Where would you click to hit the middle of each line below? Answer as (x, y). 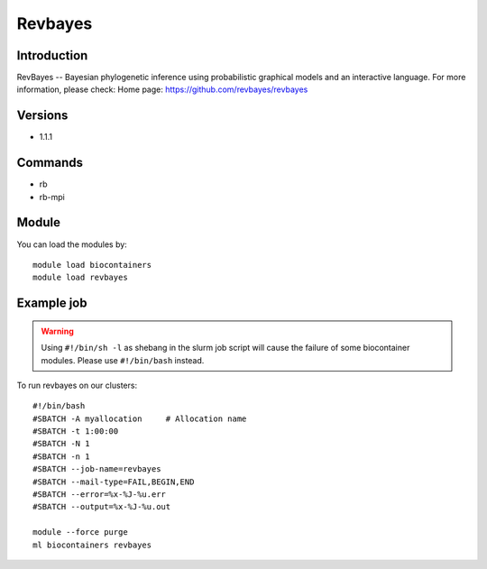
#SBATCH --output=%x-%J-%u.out (102, 507)
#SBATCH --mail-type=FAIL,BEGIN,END (114, 482)
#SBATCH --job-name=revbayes (97, 469)
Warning (57, 331)
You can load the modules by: (72, 244)
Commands (50, 163)
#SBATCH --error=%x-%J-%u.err (100, 495)
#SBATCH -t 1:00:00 (76, 431)
